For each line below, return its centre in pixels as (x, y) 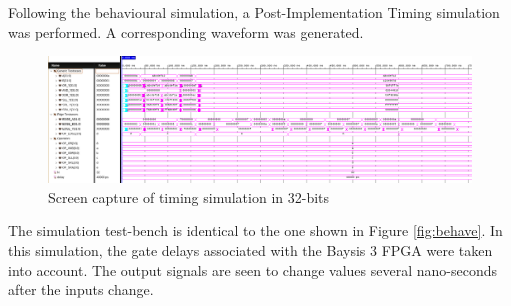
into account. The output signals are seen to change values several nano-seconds (253, 269)
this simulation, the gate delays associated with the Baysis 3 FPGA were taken (250, 250)
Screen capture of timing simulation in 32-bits (189, 196)
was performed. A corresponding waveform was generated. (186, 31)
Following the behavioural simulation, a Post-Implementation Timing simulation (254, 12)
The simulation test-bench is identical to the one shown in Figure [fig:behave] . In (255, 230)
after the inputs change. (81, 289)
